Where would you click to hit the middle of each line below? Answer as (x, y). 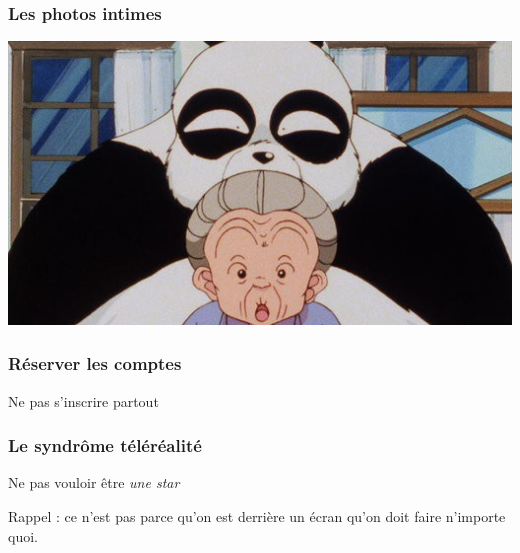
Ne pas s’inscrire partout (83, 400)
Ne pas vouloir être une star (94, 482)
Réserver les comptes (95, 363)
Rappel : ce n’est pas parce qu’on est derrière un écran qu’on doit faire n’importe (257, 515)
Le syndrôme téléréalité (105, 445)
